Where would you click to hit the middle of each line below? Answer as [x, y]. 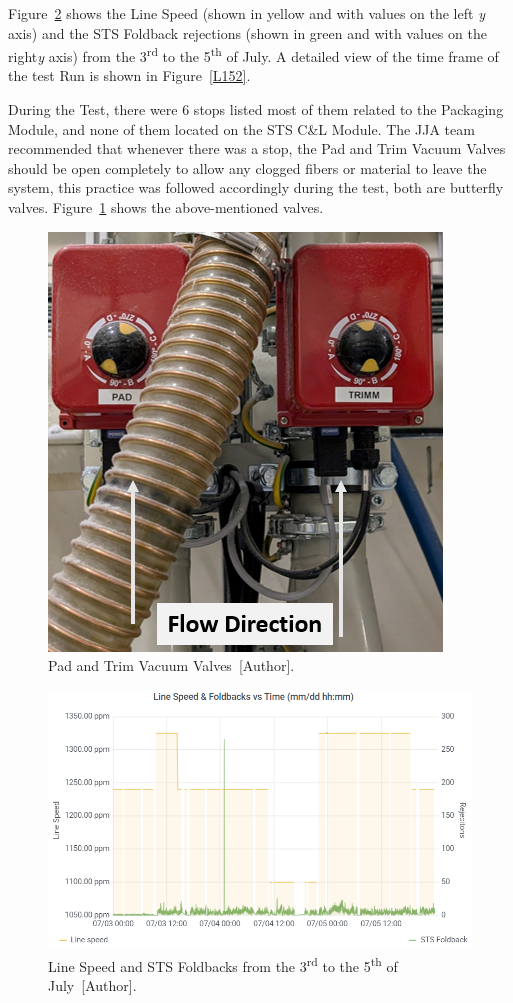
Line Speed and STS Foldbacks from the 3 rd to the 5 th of [223, 964]
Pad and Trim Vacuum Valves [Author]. [171, 665]
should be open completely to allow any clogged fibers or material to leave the [247, 167]
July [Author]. [92, 985]
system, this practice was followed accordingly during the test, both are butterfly [256, 187]
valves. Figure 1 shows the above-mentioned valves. [166, 207]
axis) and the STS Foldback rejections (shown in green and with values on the [247, 32]
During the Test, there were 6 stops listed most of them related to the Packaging [256, 109]
